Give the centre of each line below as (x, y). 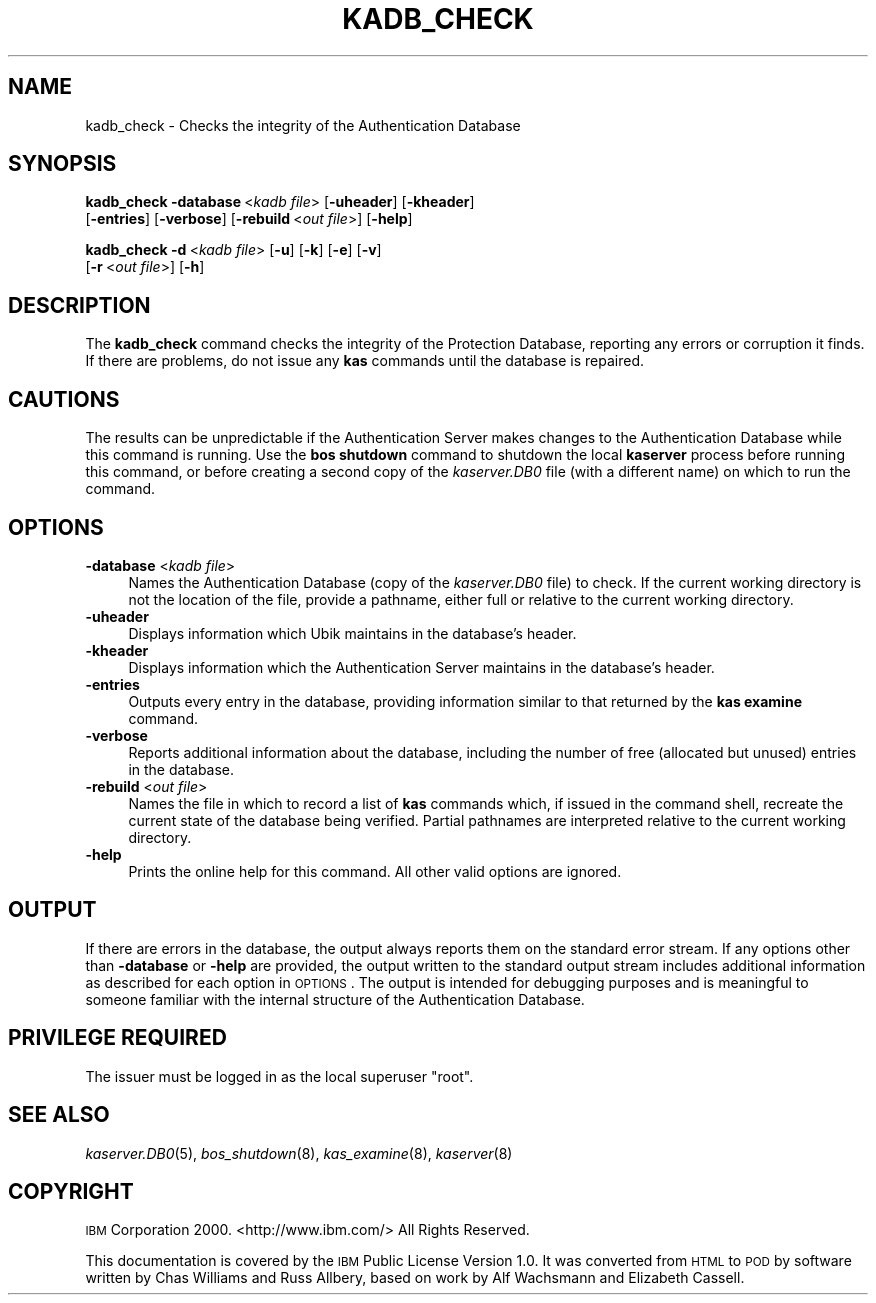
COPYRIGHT (71, 1191)
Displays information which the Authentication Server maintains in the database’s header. (421, 667)
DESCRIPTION (79, 305)
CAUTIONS (64, 399)
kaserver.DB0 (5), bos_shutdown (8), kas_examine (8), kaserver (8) (299, 1153)
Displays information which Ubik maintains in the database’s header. (352, 633)
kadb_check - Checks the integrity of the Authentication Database (303, 125)
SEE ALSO (59, 1115)
